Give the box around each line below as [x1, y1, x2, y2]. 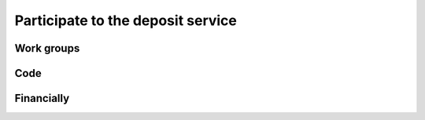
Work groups [14, 42, 80, 55]
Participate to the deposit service [14, 12, 238, 29]
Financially [14, 92, 70, 105]
